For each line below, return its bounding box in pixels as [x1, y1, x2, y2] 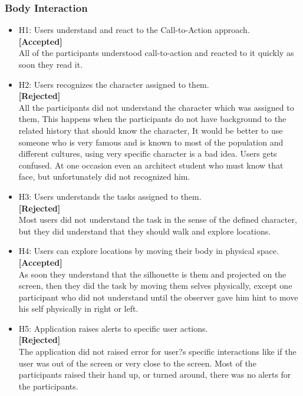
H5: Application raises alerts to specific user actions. [18, 322, 208, 334]
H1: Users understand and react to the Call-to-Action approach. [18, 24, 250, 36]
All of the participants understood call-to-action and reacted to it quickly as [18, 47, 294, 59]
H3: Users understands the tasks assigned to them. [18, 190, 202, 202]
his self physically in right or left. [18, 302, 139, 315]
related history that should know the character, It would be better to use [18, 124, 283, 136]
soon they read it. [18, 58, 83, 70]
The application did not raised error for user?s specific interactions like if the [18, 345, 297, 358]
